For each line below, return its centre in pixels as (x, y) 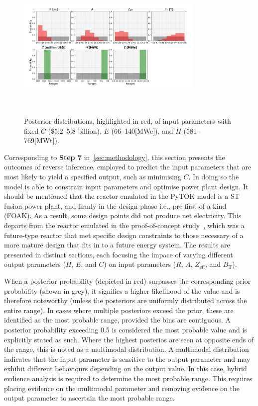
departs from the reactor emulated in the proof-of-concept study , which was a (124, 225)
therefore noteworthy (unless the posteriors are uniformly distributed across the (126, 300)
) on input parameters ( (140, 264)
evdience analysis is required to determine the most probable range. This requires (128, 378)
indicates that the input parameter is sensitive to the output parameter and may (127, 359)
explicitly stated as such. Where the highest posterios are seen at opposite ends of (129, 339)
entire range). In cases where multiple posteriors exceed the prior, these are (119, 310)
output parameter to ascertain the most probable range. (89, 398)
